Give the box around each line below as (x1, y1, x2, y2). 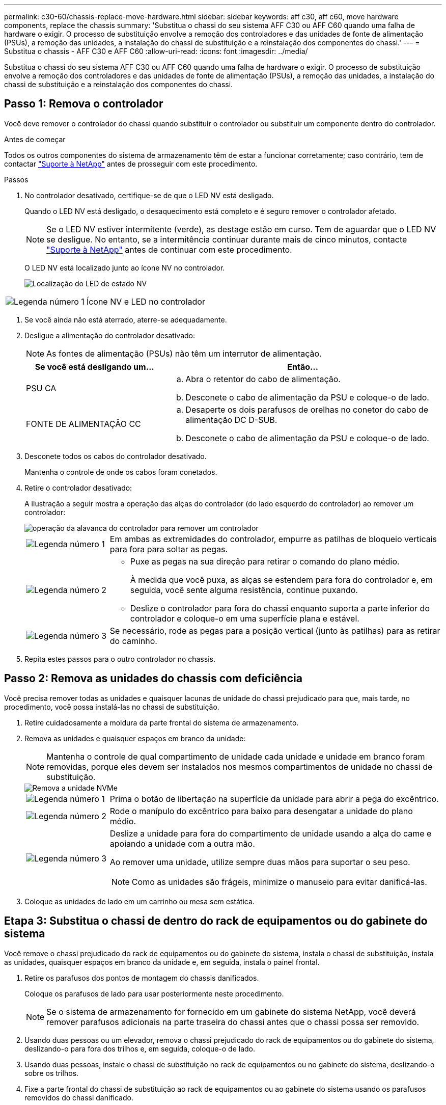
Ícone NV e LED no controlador (86, 296, 205, 307)
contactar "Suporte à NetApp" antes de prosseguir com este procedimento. (4, 159, 258, 168)
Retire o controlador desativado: (24, 483, 132, 492)
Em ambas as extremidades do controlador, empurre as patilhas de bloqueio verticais (109, 533, 437, 544)
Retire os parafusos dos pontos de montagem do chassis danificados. (24, 973, 259, 982)
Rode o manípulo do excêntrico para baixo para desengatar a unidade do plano (109, 805, 413, 816)
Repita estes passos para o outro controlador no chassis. (24, 654, 215, 663)
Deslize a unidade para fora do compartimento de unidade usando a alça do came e (109, 828, 432, 839)
